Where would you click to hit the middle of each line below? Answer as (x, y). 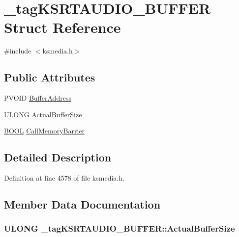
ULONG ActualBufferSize (43, 114)
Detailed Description (58, 157)
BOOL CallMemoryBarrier (45, 131)
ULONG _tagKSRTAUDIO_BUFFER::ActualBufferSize (119, 228)
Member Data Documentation (82, 204)
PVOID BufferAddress (38, 98)
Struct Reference (62, 27)
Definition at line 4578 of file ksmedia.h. (64, 178)
